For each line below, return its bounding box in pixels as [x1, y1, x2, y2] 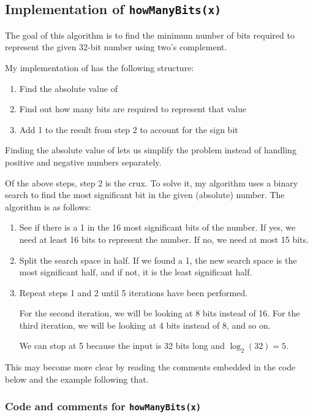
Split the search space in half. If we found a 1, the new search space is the [19, 253, 297, 266]
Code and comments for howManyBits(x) [5, 399, 202, 414]
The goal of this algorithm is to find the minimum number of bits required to [5, 28, 295, 41]
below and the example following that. [5, 372, 149, 385]
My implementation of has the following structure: [5, 61, 194, 74]
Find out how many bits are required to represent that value [19, 102, 247, 115]
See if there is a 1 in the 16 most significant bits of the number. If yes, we [19, 221, 296, 234]
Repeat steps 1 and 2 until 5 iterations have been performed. [19, 286, 248, 299]
